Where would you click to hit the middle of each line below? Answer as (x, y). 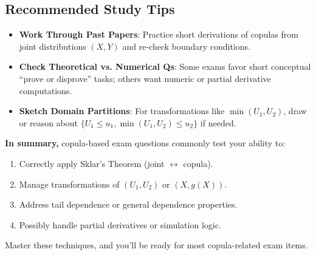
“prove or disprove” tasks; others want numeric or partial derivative (145, 78)
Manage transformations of (69, 184)
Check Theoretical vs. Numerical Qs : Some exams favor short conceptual (165, 66)
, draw (295, 111)
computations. (46, 90)
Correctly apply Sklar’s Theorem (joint (92, 163)
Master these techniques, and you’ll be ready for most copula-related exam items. (156, 245)
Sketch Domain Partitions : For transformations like (122, 111)
